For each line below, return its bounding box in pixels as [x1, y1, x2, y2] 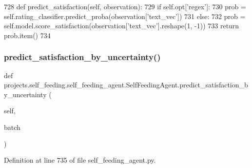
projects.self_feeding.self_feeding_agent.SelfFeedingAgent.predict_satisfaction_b [4, 80, 248, 90]
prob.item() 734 [4, 30, 51, 40]
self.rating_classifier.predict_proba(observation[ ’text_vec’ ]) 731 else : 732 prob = [4, 11, 246, 21]
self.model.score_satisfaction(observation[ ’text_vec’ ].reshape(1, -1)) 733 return [4, 21, 239, 31]
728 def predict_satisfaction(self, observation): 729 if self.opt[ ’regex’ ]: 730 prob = [4, 1, 246, 11]
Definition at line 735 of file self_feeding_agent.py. [4, 155, 156, 165]
